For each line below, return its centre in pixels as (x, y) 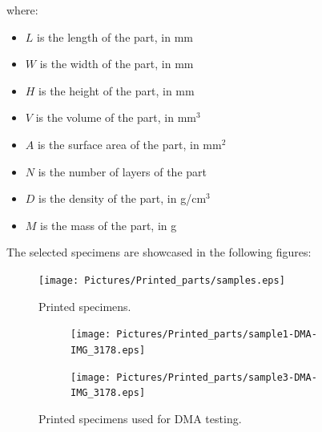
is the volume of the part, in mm (116, 117)
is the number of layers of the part (122, 171)
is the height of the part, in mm (117, 90)
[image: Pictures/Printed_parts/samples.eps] (162, 280)
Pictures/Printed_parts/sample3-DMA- (217, 377)
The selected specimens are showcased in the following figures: (159, 252)
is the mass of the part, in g (109, 225)
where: (22, 10)
